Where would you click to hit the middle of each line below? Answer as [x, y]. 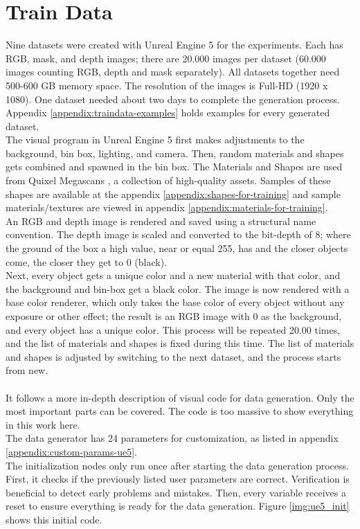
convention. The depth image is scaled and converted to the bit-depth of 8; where [178, 234]
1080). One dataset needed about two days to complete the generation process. [173, 99]
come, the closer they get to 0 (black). [87, 261]
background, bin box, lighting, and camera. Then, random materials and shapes [175, 153]
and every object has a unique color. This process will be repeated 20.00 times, [173, 329]
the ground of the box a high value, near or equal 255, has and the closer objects [177, 248]
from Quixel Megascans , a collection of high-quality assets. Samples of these [168, 180]
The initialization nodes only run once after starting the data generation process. [177, 465]
